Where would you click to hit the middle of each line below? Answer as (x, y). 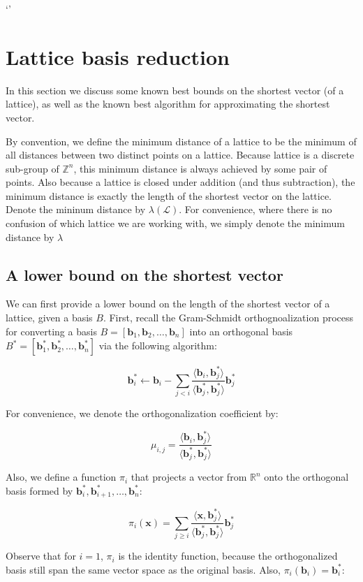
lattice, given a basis (49, 318)
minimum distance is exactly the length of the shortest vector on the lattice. (169, 195)
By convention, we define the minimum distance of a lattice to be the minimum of (181, 141)
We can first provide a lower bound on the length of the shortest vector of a (168, 304)
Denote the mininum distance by (76, 209)
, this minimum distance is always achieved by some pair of (200, 168)
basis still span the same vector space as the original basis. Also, (143, 569)
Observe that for (41, 556)
